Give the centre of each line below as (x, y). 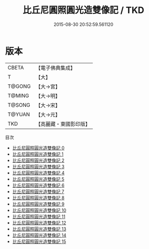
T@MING (18, 95)
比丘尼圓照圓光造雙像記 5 (38, 179)
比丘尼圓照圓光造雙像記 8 (38, 198)
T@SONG (19, 105)
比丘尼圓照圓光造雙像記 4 (38, 173)
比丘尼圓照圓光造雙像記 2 (38, 160)
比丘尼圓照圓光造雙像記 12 (39, 223)
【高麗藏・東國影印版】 (63, 124)
